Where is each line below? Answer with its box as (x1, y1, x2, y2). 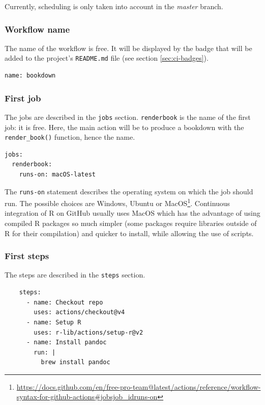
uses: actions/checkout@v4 (34, 309, 125, 316)
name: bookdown (5, 72, 56, 80)
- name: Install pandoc (26, 339, 107, 346)
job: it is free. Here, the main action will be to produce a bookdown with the (5, 121, 244, 132)
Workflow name (5, 22, 70, 35)
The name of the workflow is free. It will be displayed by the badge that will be (5, 42, 252, 53)
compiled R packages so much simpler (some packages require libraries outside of (5, 218, 257, 229)
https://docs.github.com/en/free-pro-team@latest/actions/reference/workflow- (16, 381, 261, 392)
